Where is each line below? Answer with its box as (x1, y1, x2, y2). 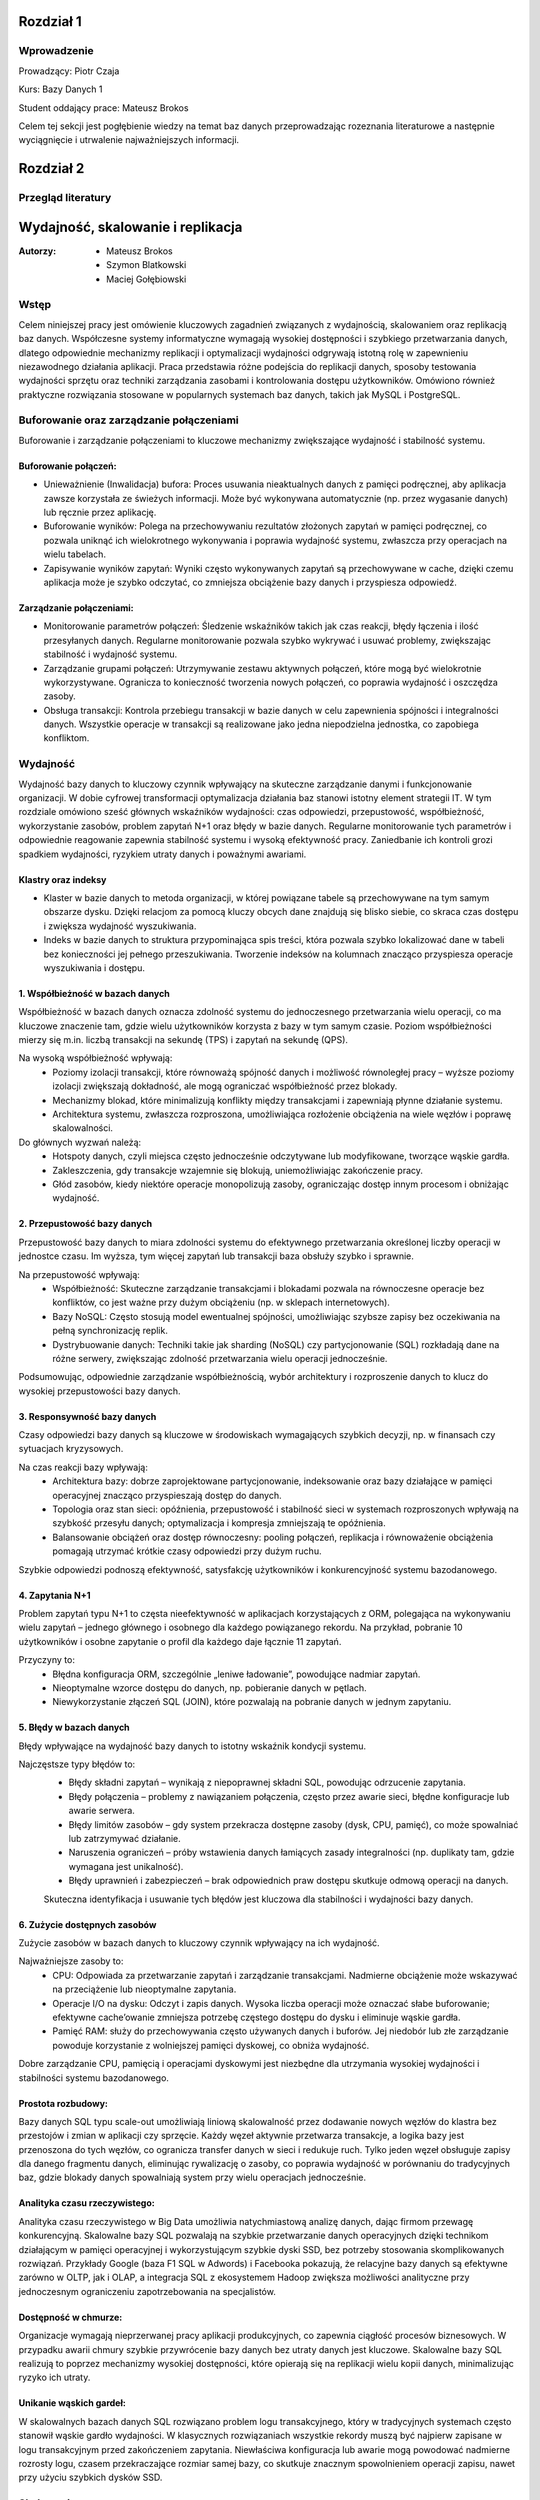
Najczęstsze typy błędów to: (18, 1758, 136, 1770)
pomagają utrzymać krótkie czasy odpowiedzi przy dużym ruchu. (52, 1545, 322, 1557)
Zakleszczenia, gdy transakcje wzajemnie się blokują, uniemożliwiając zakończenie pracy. (52, 1164, 424, 1176)
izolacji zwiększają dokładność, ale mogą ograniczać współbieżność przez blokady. (52, 1080, 398, 1092)
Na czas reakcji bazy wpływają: (18, 1461, 149, 1473)
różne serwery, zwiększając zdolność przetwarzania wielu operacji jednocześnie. (52, 1352, 388, 1364)
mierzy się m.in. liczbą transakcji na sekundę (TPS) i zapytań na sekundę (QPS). (18, 1034, 349, 1046)
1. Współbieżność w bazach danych (18, 987, 170, 999)
